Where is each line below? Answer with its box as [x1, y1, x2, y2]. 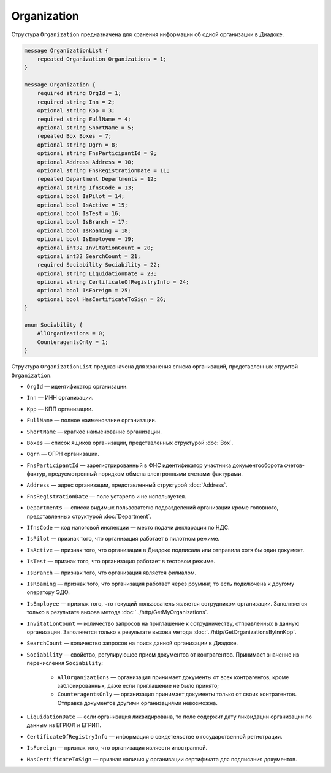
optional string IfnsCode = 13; [37, 184, 135, 191]
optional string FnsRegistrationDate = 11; [37, 167, 170, 174]
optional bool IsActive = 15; [37, 201, 128, 208]
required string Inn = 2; [37, 98, 115, 105]
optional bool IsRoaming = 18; [37, 227, 131, 234]
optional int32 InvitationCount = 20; [37, 244, 154, 251]
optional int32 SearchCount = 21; [37, 253, 141, 260]
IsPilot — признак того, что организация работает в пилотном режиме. [26, 535, 220, 543]
